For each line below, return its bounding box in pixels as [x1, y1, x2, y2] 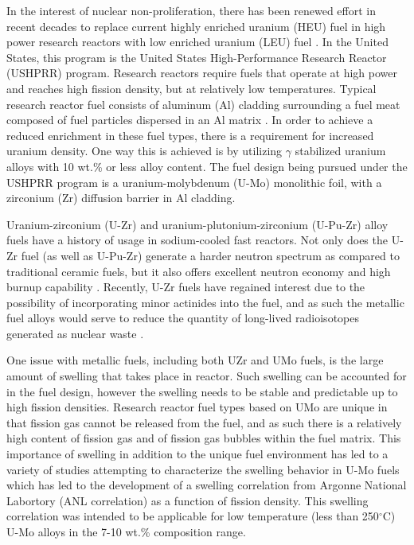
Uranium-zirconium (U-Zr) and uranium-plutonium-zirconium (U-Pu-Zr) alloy [6, 216, 389, 232]
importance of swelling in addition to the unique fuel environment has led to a [6, 446, 389, 462]
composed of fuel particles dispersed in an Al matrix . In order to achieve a [6, 111, 373, 128]
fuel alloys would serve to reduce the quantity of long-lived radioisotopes [6, 309, 359, 326]
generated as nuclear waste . [6, 325, 144, 341]
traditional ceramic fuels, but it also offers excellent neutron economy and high [6, 263, 391, 279]
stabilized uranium [295, 142, 386, 159]
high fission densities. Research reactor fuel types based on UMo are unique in [6, 399, 388, 415]
